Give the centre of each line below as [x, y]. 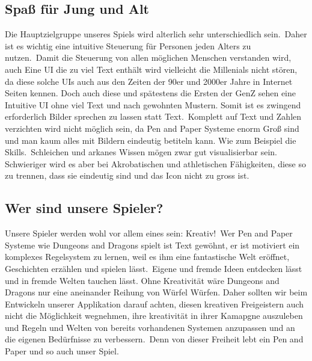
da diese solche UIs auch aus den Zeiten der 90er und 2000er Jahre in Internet [149, 81]
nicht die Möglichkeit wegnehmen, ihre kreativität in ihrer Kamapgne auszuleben [154, 316]
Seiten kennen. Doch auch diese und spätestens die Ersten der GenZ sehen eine [150, 93]
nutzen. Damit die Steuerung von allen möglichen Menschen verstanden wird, [148, 57]
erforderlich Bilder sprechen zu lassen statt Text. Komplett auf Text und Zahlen [153, 116]
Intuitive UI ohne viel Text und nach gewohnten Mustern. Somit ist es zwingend [153, 104]
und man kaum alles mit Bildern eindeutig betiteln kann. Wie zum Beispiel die [151, 140]
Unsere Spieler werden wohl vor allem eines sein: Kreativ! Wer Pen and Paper [149, 233]
